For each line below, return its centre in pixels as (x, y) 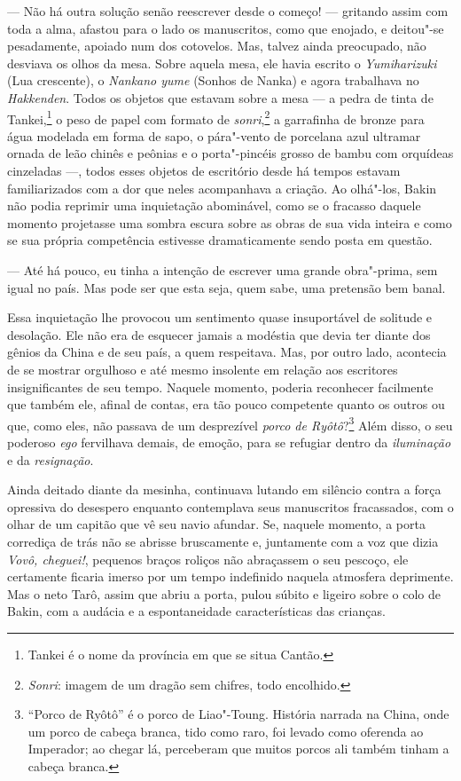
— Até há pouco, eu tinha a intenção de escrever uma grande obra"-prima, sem (223, 269)
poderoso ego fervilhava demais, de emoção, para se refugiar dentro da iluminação (229, 442)
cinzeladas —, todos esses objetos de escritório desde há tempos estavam (204, 170)
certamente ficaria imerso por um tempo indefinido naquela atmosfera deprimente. (230, 576)
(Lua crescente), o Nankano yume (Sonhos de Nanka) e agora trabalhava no (213, 80)
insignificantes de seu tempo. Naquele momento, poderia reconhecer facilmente (220, 387)
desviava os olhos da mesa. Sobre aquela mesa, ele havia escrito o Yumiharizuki (222, 63)
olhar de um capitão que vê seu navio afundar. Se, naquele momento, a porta (216, 524)
